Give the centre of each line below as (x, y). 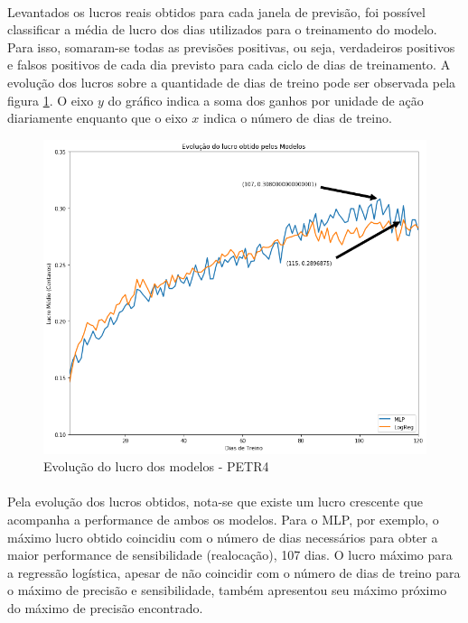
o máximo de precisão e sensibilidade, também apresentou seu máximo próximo (227, 590)
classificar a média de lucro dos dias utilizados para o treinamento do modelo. (222, 29)
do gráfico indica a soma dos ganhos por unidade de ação (266, 100)
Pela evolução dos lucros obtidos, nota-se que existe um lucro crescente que (215, 502)
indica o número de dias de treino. (297, 118)
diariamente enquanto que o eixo (98, 118)
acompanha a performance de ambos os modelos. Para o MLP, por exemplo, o (223, 520)
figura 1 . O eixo (51, 100)
